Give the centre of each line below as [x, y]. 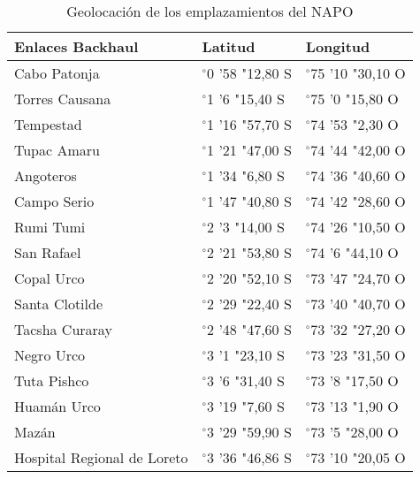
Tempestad [48, 124]
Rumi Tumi [50, 227]
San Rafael [48, 252]
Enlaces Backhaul [76, 46]
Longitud [338, 46]
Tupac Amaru [57, 150]
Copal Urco [50, 278]
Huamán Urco [57, 406]
